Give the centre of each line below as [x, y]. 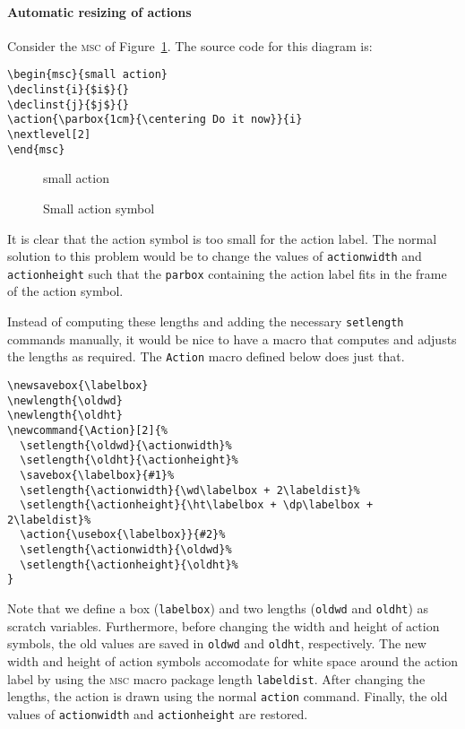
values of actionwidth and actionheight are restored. [158, 713]
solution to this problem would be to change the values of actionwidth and [215, 256]
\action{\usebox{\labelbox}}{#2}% [123, 535]
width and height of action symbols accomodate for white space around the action [233, 661]
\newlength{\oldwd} [65, 400]
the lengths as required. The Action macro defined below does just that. [206, 356]
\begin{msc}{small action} [87, 75]
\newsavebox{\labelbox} [78, 385]
